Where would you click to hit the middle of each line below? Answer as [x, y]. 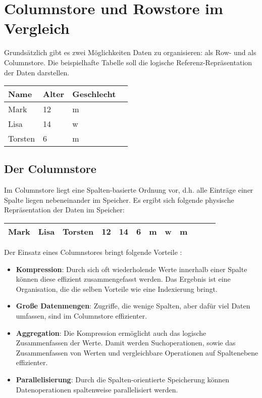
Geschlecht [94, 94]
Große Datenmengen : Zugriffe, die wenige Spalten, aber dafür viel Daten [133, 306]
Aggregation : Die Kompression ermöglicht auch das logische [111, 333]
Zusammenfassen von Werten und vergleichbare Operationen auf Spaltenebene [137, 352]
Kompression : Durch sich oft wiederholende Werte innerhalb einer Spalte [132, 269]
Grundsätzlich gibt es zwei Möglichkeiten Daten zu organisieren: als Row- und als [130, 52]
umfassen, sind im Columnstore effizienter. [82, 316]
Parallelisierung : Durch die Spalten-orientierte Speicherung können [123, 380]
